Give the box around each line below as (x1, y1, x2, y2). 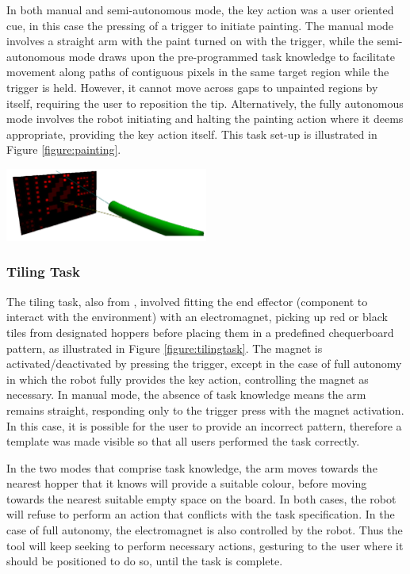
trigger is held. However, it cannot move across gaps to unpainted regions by (6, 78, 378, 95)
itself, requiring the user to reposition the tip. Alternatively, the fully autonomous (6, 94, 404, 111)
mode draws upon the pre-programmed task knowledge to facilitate (68, 48, 395, 64)
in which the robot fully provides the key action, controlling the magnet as (6, 370, 369, 387)
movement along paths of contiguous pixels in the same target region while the (6, 63, 389, 80)
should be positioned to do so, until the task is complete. (6, 553, 283, 569)
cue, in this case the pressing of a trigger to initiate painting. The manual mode (6, 17, 394, 33)
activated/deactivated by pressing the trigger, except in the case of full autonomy (6, 355, 402, 372)
